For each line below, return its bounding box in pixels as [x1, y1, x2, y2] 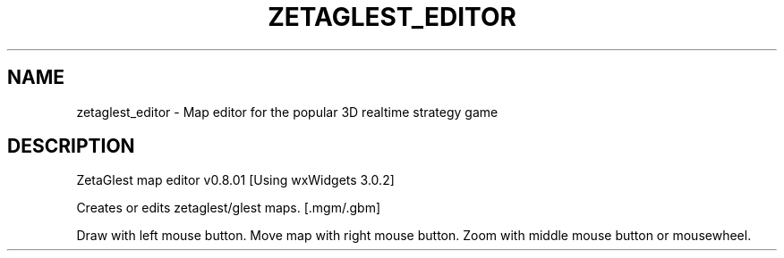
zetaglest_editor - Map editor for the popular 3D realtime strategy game [76, 104, 499, 120]
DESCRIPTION [7, 135, 135, 158]
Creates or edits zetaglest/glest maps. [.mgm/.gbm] [76, 200, 381, 216]
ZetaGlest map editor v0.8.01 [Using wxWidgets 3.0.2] [76, 172, 395, 188]
